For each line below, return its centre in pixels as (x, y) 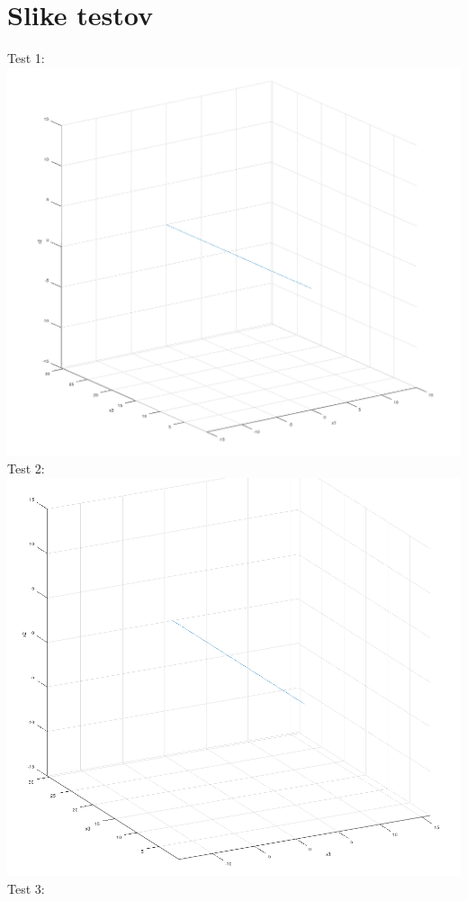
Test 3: (26, 888)
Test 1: (26, 58)
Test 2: (26, 468)
